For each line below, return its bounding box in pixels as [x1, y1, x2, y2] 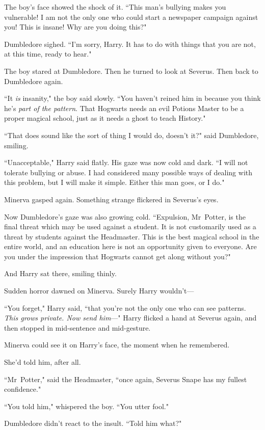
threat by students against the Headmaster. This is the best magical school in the [4, 231, 259, 241]
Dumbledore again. [4, 75, 63, 86]
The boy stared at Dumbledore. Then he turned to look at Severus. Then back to [4, 65, 258, 76]
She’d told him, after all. [4, 357, 81, 367]
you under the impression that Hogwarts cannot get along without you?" [4, 251, 231, 261]
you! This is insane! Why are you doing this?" [4, 21, 147, 32]
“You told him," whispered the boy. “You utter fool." [4, 400, 169, 411]
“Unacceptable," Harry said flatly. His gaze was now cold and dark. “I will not [4, 157, 248, 168]
